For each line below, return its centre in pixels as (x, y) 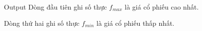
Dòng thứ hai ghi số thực (42, 23)
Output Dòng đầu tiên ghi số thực (55, 7)
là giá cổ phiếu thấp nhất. (135, 23)
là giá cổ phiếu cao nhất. (162, 7)
